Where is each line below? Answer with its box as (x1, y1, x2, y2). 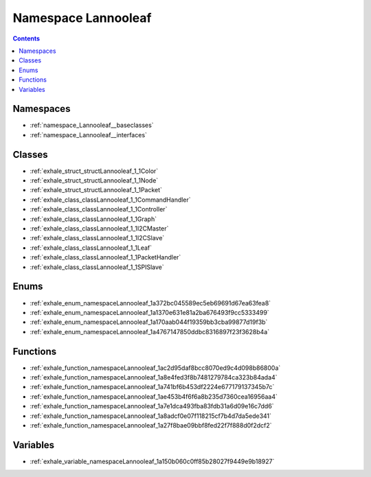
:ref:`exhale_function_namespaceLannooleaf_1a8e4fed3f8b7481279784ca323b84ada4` (30, 373, 278, 381)
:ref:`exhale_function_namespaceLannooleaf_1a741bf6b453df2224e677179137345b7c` (30, 383, 275, 391)
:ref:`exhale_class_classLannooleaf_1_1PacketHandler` (30, 253, 181, 261)
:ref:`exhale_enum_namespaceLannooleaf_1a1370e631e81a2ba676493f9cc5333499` (30, 308, 269, 316)
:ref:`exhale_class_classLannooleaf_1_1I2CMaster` (30, 224, 169, 233)
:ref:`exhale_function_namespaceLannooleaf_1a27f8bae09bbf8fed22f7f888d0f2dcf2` (30, 421, 272, 429)
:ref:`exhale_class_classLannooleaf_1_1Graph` (30, 215, 157, 223)
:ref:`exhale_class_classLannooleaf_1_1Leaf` (30, 244, 153, 252)
